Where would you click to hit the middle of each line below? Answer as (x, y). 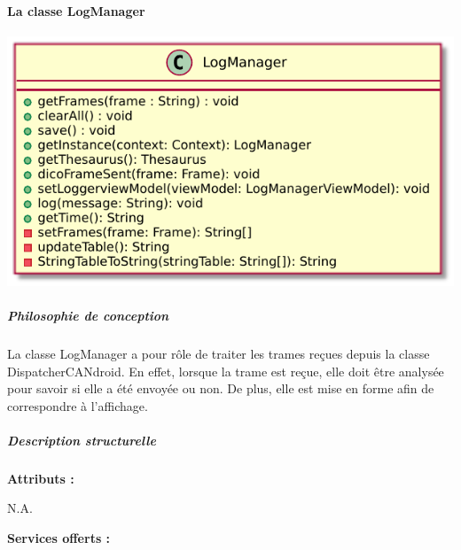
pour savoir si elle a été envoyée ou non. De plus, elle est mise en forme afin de (221, 388)
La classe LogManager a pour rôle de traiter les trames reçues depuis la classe (219, 353)
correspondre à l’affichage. (78, 405)
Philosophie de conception (88, 315)
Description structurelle (82, 440)
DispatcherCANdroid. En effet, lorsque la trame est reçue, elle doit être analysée (226, 371)
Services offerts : (59, 538)
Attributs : (41, 478)
